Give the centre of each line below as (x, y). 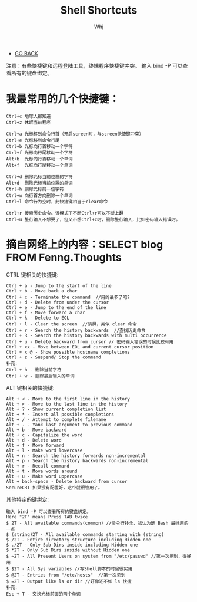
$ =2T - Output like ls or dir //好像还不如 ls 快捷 (69, 581)
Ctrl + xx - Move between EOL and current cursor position (80, 347)
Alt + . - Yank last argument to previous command (69, 425)
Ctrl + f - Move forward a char (46, 312)
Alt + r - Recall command (38, 466)
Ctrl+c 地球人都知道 (29, 116)
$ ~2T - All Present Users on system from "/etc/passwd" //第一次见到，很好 (99, 556)
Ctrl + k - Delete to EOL (38, 318)
